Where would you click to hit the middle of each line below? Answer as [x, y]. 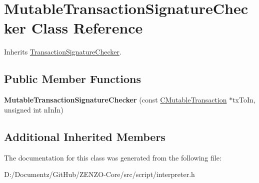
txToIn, [244, 100]
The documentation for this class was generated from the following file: [113, 157]
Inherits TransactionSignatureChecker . [63, 52]
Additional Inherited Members [85, 136]
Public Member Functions [72, 79]
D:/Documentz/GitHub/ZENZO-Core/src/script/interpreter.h [99, 174]
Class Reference [87, 28]
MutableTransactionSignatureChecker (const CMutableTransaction [115, 100]
